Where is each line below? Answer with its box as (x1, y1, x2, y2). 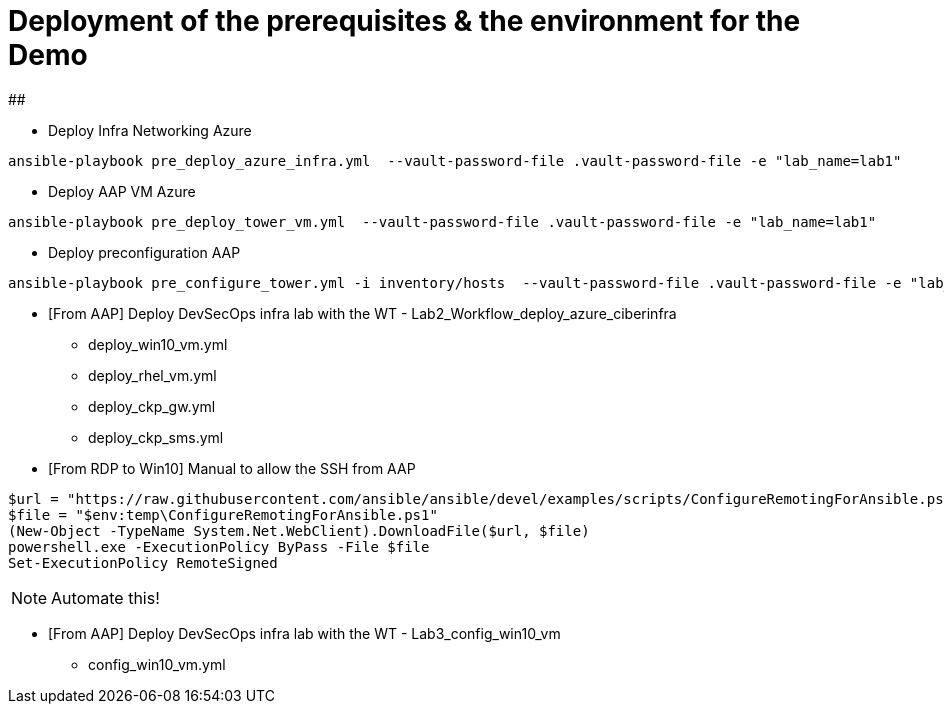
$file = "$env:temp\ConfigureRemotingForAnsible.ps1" (8, 506, 438, 523)
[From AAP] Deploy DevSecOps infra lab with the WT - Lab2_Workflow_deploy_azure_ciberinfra (48, 304, 677, 322)
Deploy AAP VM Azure (48, 182, 196, 200)
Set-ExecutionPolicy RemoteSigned (8, 554, 278, 571)
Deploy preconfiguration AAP (48, 243, 241, 261)
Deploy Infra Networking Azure (48, 121, 252, 139)
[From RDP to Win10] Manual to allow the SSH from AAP (48, 459, 416, 477)
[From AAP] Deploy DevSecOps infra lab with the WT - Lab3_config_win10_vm (48, 624, 561, 642)
